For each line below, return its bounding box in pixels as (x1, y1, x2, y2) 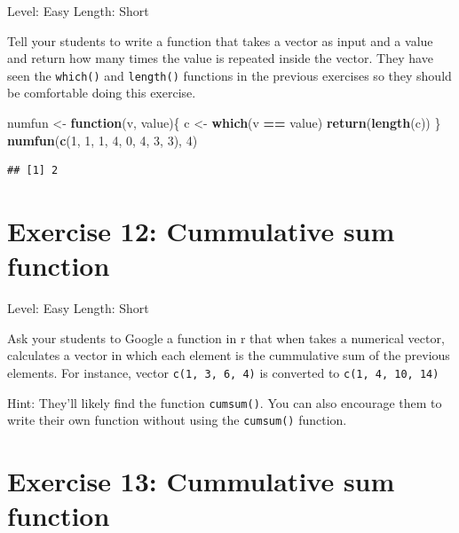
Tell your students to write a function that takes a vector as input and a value (7, 31, 433, 50)
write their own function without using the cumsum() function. (7, 411, 347, 429)
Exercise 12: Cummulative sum (7, 213, 395, 248)
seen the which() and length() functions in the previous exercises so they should (7, 66, 452, 84)
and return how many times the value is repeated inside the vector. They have (7, 49, 433, 67)
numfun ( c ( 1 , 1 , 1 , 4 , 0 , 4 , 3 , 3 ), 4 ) (7, 130, 198, 149)
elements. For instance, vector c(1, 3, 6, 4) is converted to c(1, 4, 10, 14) (7, 363, 439, 381)
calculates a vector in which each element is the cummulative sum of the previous (7, 346, 450, 364)
